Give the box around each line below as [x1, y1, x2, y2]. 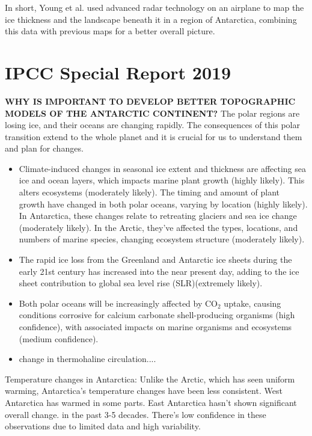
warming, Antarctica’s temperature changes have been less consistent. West [5, 384, 283, 397]
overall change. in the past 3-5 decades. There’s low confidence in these [5, 408, 266, 420]
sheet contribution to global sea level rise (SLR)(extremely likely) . [19, 277, 263, 289]
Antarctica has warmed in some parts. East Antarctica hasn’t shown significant [5, 396, 297, 408]
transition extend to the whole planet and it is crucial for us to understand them [5, 130, 302, 143]
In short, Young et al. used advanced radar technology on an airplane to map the [5, 1, 304, 13]
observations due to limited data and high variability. [5, 420, 201, 432]
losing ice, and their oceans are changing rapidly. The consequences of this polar [5, 118, 300, 131]
